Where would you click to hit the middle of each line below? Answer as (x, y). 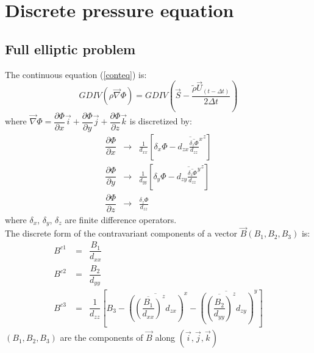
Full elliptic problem (70, 48)
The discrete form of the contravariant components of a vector (121, 233)
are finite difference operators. (121, 219)
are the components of (102, 337)
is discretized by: (161, 121)
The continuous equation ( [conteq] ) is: (76, 74)
